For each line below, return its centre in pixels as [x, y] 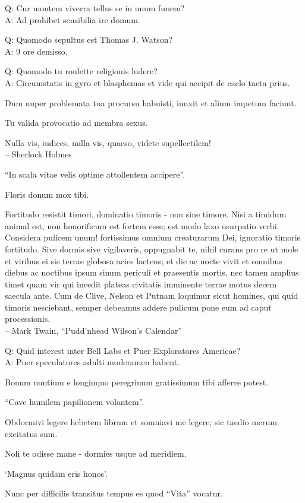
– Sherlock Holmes [38, 154]
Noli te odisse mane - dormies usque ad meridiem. [96, 453]
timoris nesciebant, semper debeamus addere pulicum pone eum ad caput [138, 307]
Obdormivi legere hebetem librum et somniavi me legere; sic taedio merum [141, 422]
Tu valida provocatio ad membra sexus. [76, 123]
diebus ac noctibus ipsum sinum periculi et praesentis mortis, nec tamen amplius [152, 272]
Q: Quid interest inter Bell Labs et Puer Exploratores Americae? [123, 350]
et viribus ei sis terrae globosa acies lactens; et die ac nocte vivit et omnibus [144, 260]
